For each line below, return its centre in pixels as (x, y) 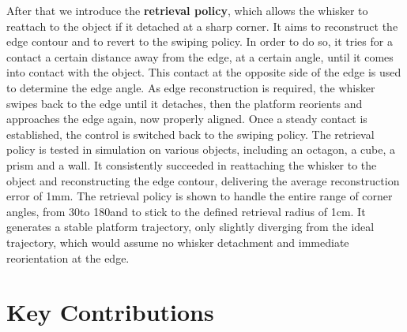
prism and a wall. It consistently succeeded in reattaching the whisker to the (192, 164)
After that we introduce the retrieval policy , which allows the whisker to (187, 10)
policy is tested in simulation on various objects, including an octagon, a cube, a (201, 149)
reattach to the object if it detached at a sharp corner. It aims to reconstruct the (202, 26)
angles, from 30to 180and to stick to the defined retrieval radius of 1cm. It (186, 211)
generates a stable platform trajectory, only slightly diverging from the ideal (190, 227)
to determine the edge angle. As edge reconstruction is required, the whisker (191, 87)
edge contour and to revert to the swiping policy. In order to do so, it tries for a (200, 41)
